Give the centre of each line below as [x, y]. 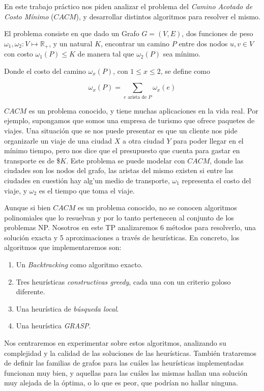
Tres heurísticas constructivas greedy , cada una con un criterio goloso [123, 281]
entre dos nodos [203, 43]
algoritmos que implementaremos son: [63, 247]
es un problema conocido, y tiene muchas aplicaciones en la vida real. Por [143, 110]
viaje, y [16, 190]
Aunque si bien [27, 207]
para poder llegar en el [208, 140]
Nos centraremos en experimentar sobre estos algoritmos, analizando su [115, 343]
